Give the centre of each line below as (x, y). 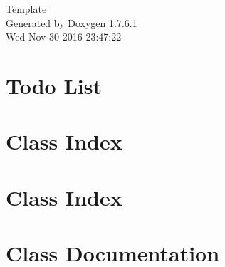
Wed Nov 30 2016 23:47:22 (64, 37)
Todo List (54, 85)
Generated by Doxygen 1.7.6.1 (72, 22)
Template (26, 9)
